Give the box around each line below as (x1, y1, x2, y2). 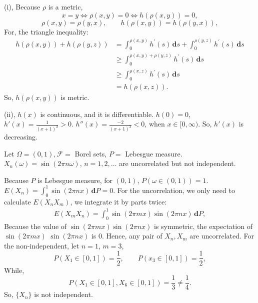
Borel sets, (74, 148, 107, 158)
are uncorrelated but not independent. (119, 158, 236, 168)
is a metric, (48, 1, 83, 11)
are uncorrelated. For (189, 230, 254, 241)
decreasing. (4, 131, 38, 142)
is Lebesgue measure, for (37, 174, 113, 185)
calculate (4, 196, 31, 206)
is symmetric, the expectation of (153, 220, 252, 231)
